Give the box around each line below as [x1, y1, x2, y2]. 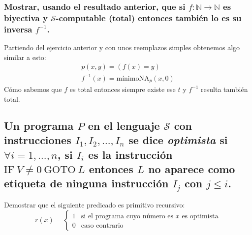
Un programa [4, 117, 74, 133]
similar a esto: [4, 52, 46, 62]
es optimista [182, 212, 219, 220]
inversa [4, 23, 32, 35]
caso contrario [81, 222, 124, 229]
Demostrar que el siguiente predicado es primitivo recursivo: [4, 200, 185, 209]
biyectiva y [4, 11, 48, 24]
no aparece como [148, 161, 235, 176]
